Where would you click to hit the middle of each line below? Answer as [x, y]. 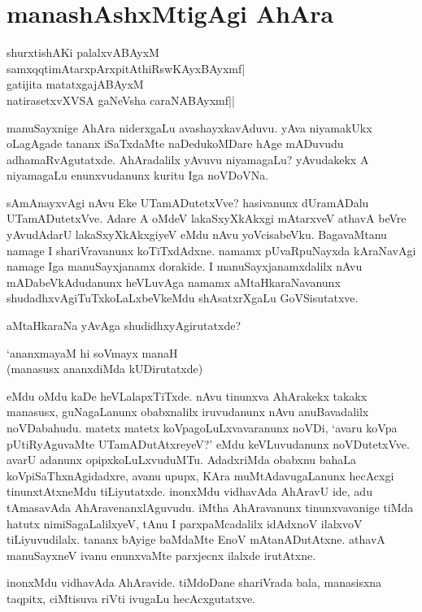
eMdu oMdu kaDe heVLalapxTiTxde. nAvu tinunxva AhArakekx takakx [187, 395]
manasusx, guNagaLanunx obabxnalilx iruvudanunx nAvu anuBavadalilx [188, 412]
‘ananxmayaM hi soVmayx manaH [92, 352]
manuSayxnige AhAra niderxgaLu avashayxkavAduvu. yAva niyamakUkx [189, 127]
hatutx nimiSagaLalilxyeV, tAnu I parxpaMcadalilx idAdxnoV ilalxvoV [185, 523]
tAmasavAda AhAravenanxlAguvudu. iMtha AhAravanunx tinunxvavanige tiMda [210, 507]
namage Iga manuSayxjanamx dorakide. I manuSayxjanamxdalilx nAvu [185, 266]
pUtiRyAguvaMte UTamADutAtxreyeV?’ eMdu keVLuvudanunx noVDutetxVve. [208, 443]
